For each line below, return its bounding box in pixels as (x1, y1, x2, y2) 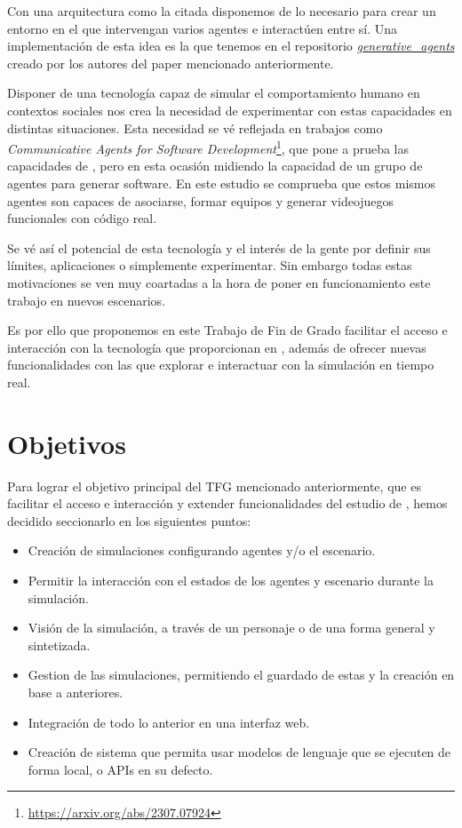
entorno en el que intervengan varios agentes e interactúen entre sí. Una (7, 19, 398, 37)
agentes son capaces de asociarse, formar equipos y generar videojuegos (7, 191, 394, 210)
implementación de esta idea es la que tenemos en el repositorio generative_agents (7, 36, 455, 55)
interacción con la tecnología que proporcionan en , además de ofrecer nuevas (7, 338, 426, 356)
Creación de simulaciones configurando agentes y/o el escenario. (28, 541, 376, 560)
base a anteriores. (28, 683, 123, 701)
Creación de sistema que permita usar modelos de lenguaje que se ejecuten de (28, 743, 451, 761)
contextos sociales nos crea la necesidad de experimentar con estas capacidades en (7, 100, 452, 119)
